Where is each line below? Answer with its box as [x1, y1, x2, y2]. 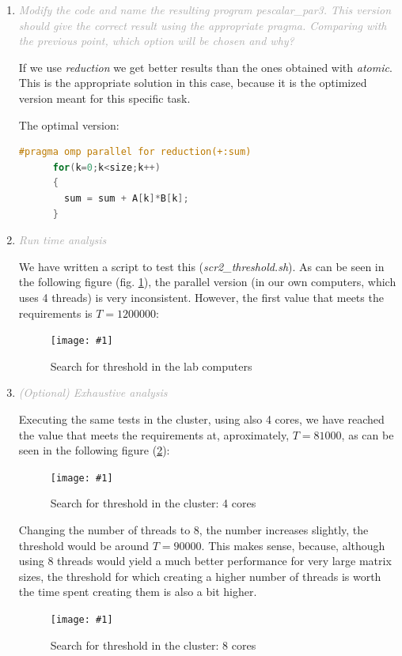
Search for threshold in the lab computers [50, 357, 252, 374]
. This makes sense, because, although [201, 537, 385, 553]
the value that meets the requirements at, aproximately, [18, 426, 290, 443]
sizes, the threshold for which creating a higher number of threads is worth [18, 567, 381, 584]
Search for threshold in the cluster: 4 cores [50, 495, 256, 511]
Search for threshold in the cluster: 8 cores [50, 636, 256, 653]
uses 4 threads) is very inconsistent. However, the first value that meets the [18, 288, 384, 305]
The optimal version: [18, 116, 119, 133]
